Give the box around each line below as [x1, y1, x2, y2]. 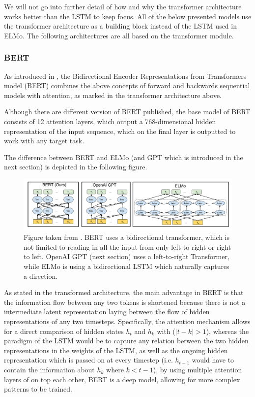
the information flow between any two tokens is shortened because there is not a [4, 297, 246, 307]
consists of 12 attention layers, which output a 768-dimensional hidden [4, 116, 216, 126]
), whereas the [206, 326, 249, 336]
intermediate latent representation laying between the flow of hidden [4, 306, 210, 317]
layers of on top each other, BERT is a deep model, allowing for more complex [4, 374, 240, 384]
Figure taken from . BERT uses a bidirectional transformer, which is [24, 232, 229, 242]
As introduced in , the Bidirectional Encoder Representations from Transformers [4, 70, 247, 81]
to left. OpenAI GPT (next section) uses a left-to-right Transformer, [24, 251, 229, 262]
